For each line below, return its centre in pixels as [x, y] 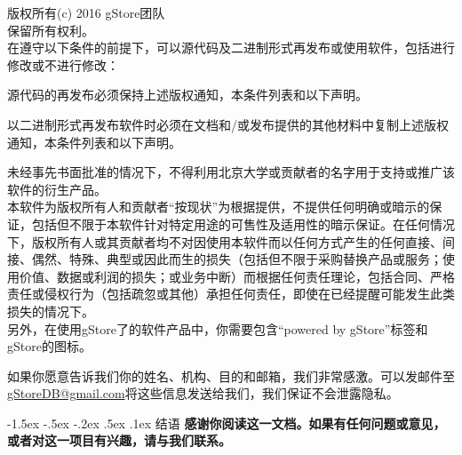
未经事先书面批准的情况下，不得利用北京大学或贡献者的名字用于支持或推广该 [231, 172]
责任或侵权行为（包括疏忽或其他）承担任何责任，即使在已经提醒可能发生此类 [231, 294]
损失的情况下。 [51, 311]
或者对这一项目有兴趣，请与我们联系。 [119, 440]
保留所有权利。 [51, 30]
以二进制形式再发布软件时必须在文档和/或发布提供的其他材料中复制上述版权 [228, 124]
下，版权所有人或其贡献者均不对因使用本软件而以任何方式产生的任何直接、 [225, 241]
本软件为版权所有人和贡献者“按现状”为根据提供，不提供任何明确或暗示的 [219, 207]
